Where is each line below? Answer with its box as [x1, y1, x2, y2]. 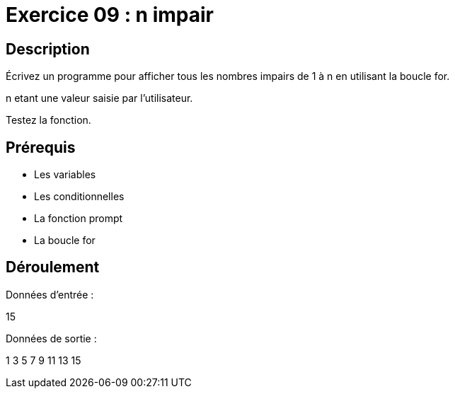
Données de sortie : [6, 332, 97, 344]
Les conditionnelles [34, 190, 125, 203]
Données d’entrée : [6, 288, 94, 301]
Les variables [34, 168, 96, 181]
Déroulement [6, 258, 100, 277]
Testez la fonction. [6, 114, 91, 127]
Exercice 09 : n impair [6, 3, 214, 27]
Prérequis [6, 138, 76, 156]
